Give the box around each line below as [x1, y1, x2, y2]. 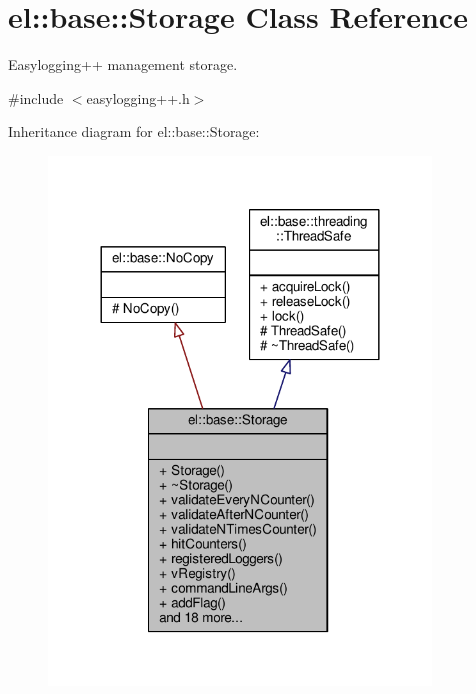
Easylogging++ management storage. [8, 54, 238, 75]
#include [8, 87, 64, 108]
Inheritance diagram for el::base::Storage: [8, 121, 260, 142]
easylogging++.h [86, 87, 190, 108]
